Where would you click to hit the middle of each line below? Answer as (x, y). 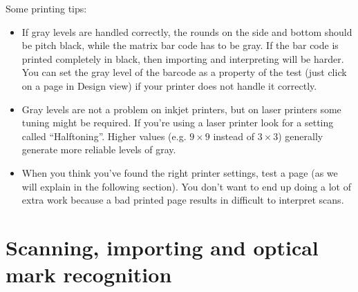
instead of (234, 136)
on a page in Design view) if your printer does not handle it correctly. (169, 85)
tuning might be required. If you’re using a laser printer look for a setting (178, 123)
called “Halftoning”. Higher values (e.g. (104, 136)
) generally (301, 136)
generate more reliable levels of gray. (99, 149)
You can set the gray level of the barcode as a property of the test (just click (184, 72)
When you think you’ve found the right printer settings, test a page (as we (180, 172)
